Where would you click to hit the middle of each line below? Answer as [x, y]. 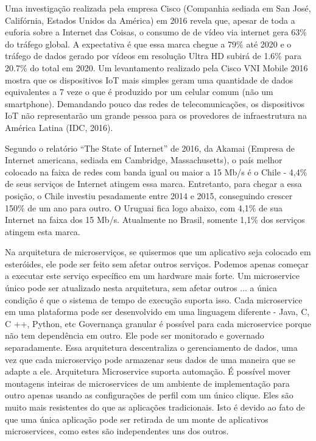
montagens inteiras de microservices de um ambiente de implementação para [147, 383]
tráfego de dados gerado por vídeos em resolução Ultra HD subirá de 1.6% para [153, 56]
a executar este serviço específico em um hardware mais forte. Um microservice [152, 276]
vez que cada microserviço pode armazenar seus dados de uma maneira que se [150, 359]
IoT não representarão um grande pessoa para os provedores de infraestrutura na [156, 115]
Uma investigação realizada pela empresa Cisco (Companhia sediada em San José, [158, 8]
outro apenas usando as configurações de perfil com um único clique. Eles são [149, 395]
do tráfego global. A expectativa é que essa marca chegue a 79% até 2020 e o [148, 44]
